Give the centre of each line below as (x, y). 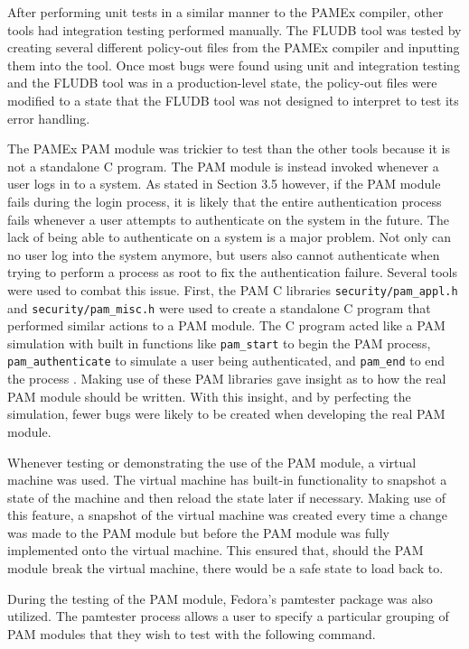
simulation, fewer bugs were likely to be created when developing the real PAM (226, 414)
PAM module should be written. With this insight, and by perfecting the (209, 396)
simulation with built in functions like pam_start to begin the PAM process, (219, 343)
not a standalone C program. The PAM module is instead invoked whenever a (223, 166)
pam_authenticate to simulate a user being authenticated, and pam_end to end (226, 361)
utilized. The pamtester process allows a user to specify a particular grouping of (228, 616)
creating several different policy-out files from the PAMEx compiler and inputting (234, 47)
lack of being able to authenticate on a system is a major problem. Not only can (230, 237)
